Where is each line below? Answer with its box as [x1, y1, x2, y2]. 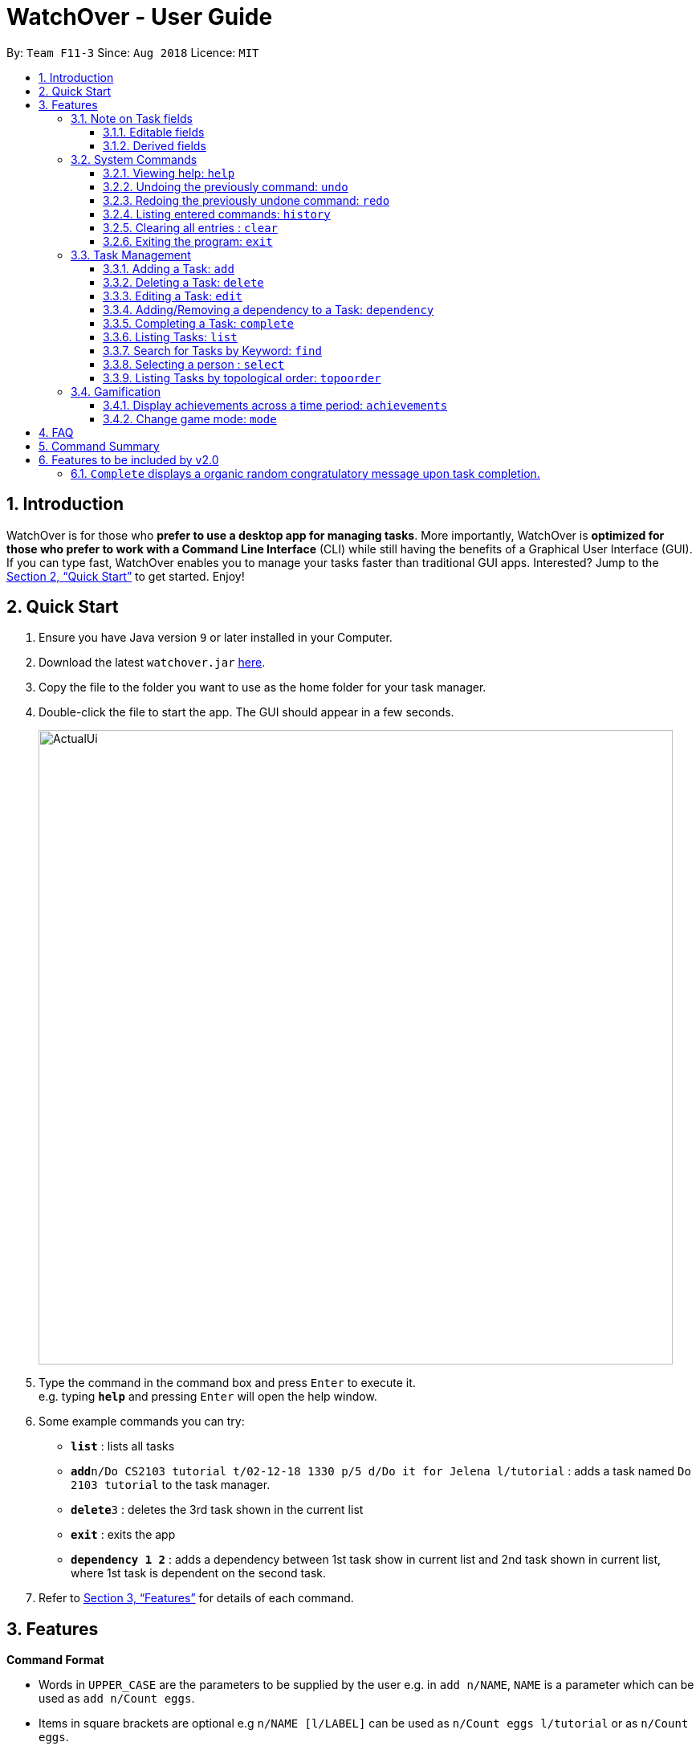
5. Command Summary [39, 439, 160, 453]
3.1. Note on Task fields [71, 111, 193, 125]
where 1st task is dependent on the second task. [71, 1566, 327, 1581]
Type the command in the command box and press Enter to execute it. [39, 1376, 416, 1390]
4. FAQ [39, 425, 74, 439]
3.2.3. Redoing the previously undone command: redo [103, 193, 390, 207]
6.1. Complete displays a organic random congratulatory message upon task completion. [71, 466, 540, 480]
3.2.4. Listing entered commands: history [103, 206, 331, 221]
